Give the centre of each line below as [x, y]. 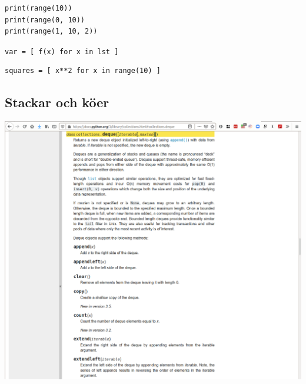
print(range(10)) [39, 8]
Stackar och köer [57, 102]
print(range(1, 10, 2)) [51, 32]
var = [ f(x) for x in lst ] [62, 52]
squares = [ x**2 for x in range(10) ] [83, 71]
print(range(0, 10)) [45, 20]
